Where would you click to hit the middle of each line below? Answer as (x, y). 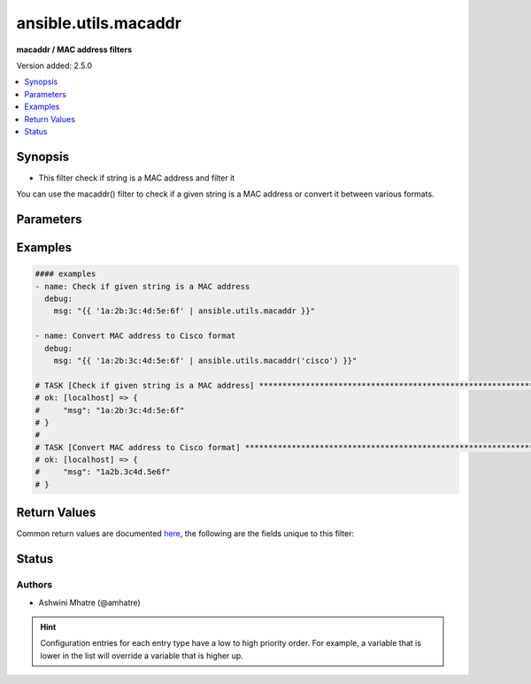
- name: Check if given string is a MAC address (142, 286)
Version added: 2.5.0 (54, 65)
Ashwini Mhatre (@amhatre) (89, 603)
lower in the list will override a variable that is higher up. (142, 656)
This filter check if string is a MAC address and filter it (137, 178)
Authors (35, 585)
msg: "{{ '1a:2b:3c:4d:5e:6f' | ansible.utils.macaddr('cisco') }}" (205, 360)
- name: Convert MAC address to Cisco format (135, 336)
